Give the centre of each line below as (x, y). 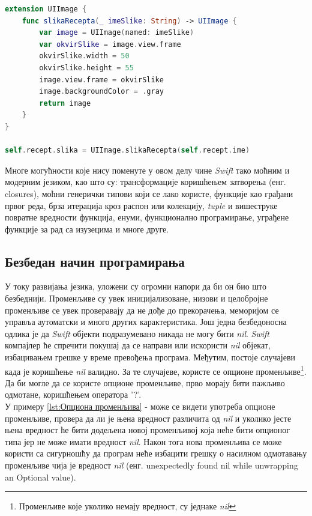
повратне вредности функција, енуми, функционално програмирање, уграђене (147, 217)
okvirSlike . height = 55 (86, 68)
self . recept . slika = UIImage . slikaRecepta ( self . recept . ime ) (127, 150)
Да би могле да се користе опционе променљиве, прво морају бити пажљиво (145, 382)
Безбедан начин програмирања (95, 261)
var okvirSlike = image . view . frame (110, 44)
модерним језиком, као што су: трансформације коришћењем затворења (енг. (145, 182)
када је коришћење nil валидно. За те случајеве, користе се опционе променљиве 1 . (156, 370)
